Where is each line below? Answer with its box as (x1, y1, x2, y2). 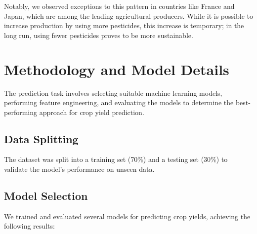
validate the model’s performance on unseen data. (4, 164, 155, 174)
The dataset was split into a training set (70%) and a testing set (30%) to (4, 154, 228, 164)
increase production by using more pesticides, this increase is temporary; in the (4, 20, 244, 31)
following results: (4, 221, 55, 231)
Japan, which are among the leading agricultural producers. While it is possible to (4, 10, 253, 21)
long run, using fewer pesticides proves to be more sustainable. (4, 30, 193, 40)
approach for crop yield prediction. (39, 107, 144, 117)
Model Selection (4, 188, 88, 203)
